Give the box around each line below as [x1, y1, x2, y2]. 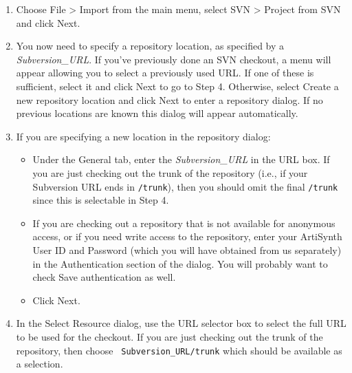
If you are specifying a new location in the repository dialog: [16, 129, 271, 143]
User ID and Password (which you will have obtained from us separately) [32, 242, 342, 257]
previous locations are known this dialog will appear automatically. [16, 106, 298, 120]
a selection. [16, 356, 63, 371]
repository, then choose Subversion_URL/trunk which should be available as [16, 343, 342, 357]
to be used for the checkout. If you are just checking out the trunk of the [16, 329, 323, 343]
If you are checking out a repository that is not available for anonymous [32, 215, 335, 230]
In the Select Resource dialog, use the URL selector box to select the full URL [16, 316, 346, 330]
